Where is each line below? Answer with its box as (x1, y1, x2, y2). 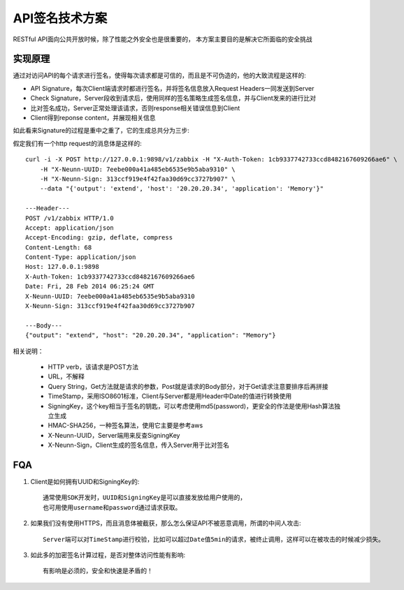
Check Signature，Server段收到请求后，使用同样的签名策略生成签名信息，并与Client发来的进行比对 (30, 94, 317, 103)
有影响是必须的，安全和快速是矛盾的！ (43, 567, 153, 575)
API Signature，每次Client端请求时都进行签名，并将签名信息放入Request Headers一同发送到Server (30, 84, 315, 92)
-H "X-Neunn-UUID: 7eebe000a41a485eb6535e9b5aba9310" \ (39, 165, 236, 173)
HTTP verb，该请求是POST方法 (48, 363, 139, 371)
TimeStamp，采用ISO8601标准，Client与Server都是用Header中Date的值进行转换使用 (48, 392, 292, 401)
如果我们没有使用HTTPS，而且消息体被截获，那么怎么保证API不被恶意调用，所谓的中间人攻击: (30, 519, 301, 527)
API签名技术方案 (13, 10, 108, 26)
